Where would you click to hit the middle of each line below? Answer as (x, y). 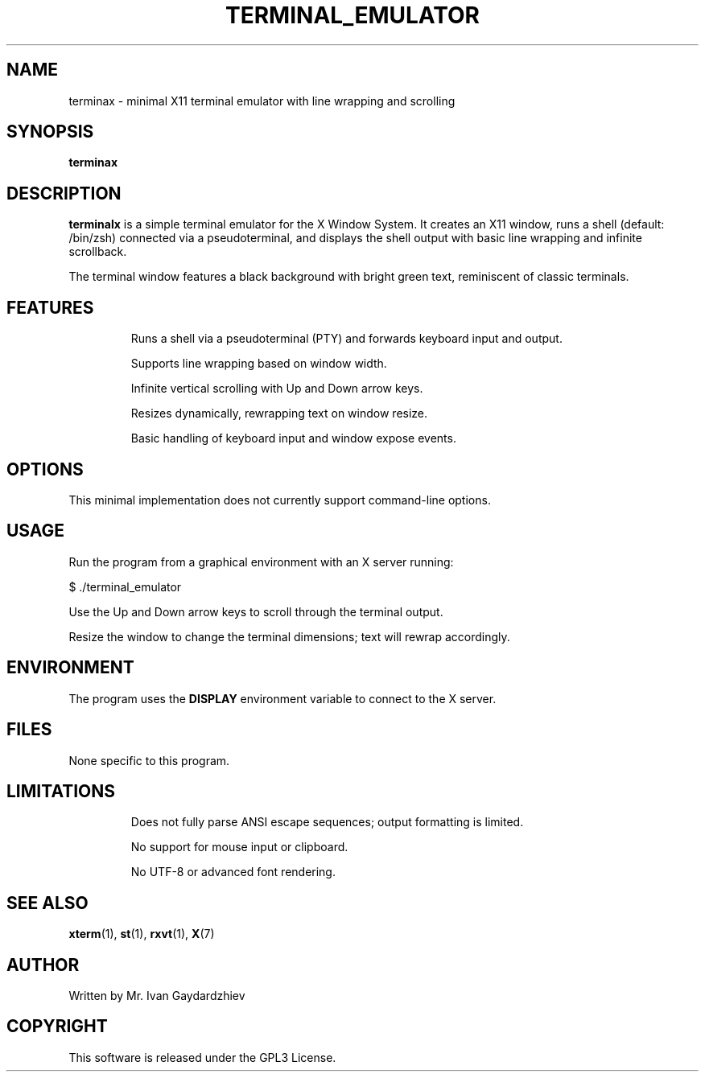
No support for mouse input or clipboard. (239, 847)
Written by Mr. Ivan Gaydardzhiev (157, 996)
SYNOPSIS (50, 132)
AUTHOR (43, 965)
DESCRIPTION (64, 193)
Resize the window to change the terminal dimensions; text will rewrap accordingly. (289, 636)
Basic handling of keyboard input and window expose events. (293, 438)
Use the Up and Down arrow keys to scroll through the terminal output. (256, 611)
